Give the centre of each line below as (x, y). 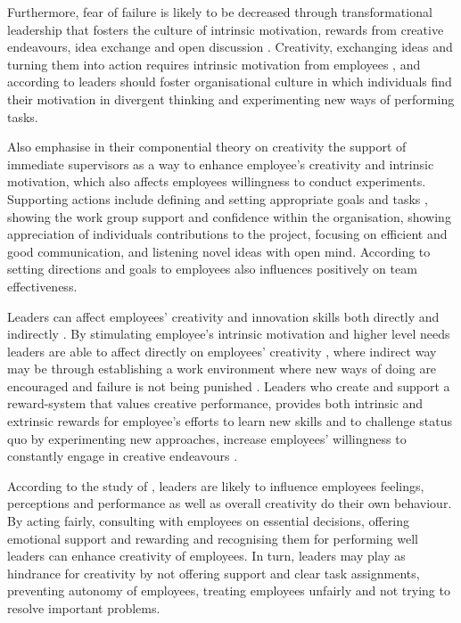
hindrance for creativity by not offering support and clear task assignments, (214, 573)
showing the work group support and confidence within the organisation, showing (229, 216)
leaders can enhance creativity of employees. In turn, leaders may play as (206, 556)
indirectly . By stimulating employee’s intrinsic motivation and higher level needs (229, 334)
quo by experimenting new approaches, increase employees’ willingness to (207, 438)
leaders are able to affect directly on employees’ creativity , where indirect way (222, 351)
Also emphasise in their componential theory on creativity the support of (207, 147)
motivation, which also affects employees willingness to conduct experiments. (217, 181)
